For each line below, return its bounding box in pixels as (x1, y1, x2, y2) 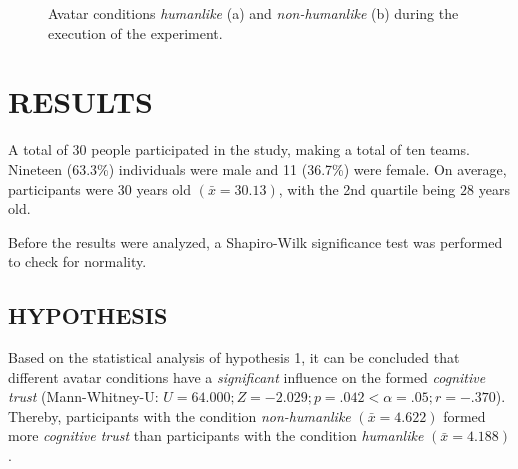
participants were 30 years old (8, 178, 192, 199)
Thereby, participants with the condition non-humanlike (8, 405, 351, 426)
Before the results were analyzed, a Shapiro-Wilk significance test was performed (8, 231, 503, 252)
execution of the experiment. (48, 22, 223, 43)
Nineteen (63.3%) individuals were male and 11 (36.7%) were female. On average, (8, 158, 507, 179)
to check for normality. (8, 251, 147, 272)
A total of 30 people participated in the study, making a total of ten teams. (8, 139, 470, 160)
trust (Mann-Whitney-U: (8, 386, 159, 407)
